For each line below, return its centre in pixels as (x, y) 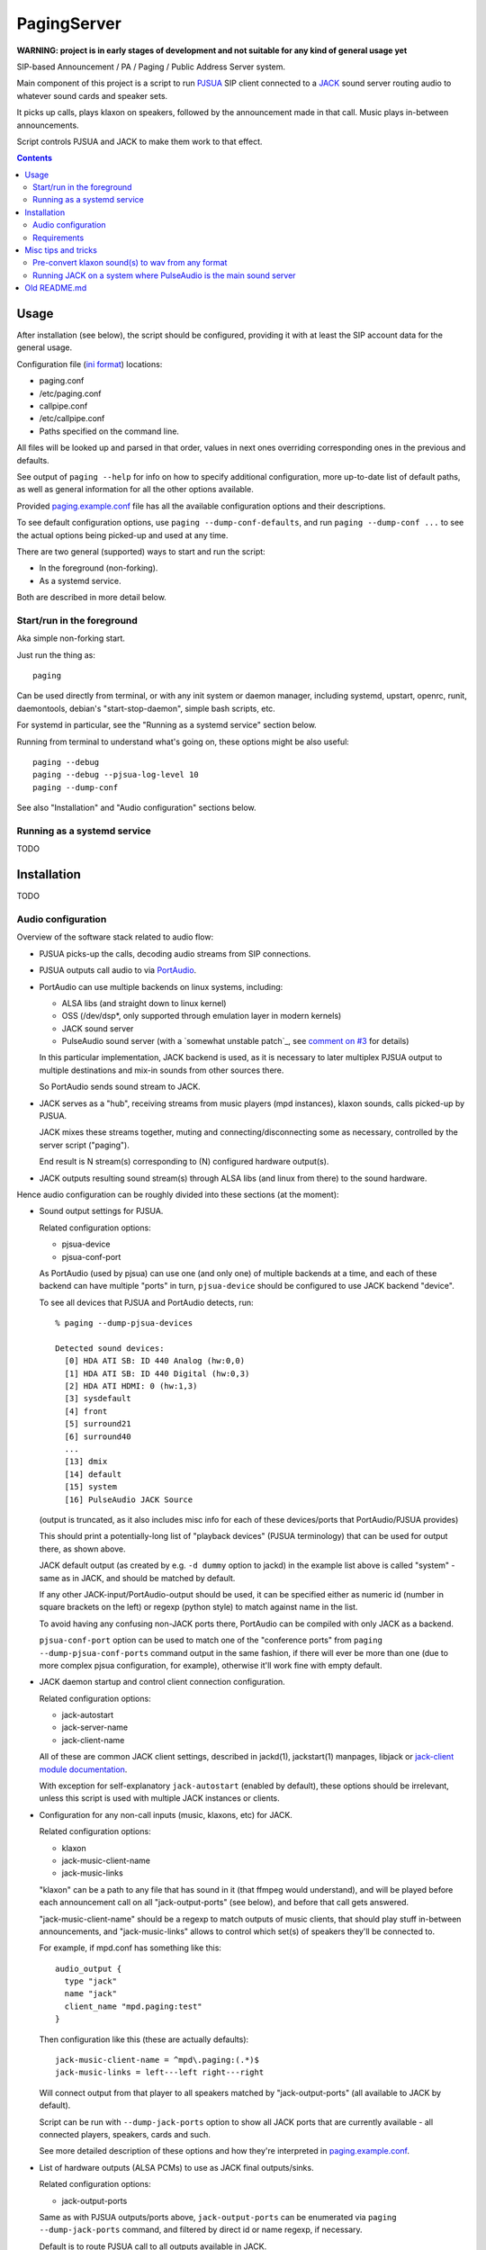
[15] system (90, 1487)
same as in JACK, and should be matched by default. (137, 1578)
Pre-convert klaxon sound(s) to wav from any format (130, 263)
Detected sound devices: (110, 1348)
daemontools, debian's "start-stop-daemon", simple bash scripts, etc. (146, 708)
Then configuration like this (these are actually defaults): (144, 2039)
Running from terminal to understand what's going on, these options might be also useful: (183, 742)
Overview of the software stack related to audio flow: (115, 937)
